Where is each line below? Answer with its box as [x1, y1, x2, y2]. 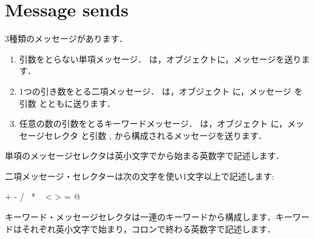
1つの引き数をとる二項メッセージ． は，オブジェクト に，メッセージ [19, 84, 292, 97]
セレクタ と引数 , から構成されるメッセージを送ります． [44, 129, 267, 141]
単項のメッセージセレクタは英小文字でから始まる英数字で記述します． [5, 149, 284, 162]
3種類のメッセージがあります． [5, 32, 128, 45]
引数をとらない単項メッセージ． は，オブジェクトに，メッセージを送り [19, 52, 301, 65]
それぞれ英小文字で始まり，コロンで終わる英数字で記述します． [21, 222, 276, 235]
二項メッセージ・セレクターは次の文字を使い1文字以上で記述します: [5, 169, 275, 182]
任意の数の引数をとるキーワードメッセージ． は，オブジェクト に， [19, 117, 287, 130]
